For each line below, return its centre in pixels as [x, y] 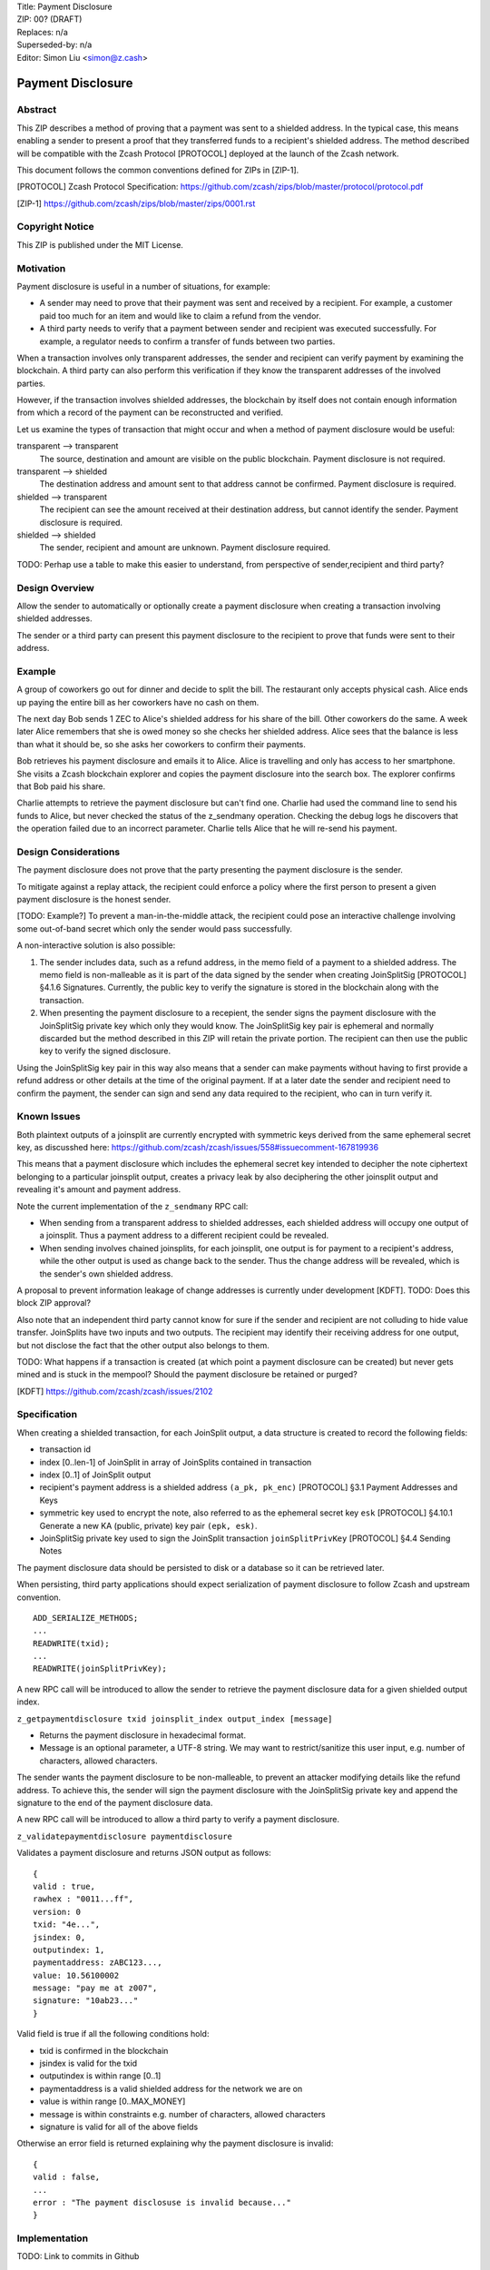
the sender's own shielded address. [106, 1273]
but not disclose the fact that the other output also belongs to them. [143, 1345]
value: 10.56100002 [76, 1975]
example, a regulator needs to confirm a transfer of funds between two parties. [187, 341]
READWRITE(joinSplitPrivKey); [100, 1669]
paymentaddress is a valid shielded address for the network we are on [171, 2088]
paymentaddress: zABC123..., [98, 1963]
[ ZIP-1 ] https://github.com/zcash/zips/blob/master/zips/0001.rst [136, 203]
